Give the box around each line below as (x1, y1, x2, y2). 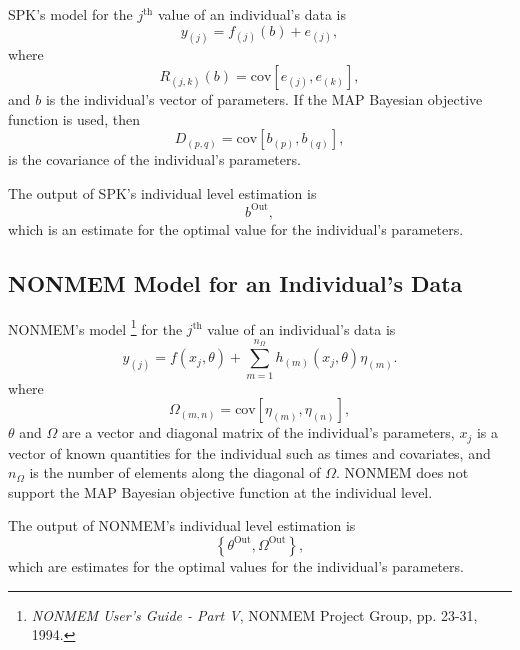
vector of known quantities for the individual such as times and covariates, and (8, 442, 491, 463)
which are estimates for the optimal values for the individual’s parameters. (8, 555, 464, 576)
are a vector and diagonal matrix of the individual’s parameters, (61, 422, 455, 443)
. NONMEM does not (335, 462, 469, 483)
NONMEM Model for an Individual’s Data (8, 267, 463, 298)
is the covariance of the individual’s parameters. (8, 149, 301, 170)
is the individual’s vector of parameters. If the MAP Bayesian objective (45, 89, 483, 110)
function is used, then (8, 108, 141, 129)
